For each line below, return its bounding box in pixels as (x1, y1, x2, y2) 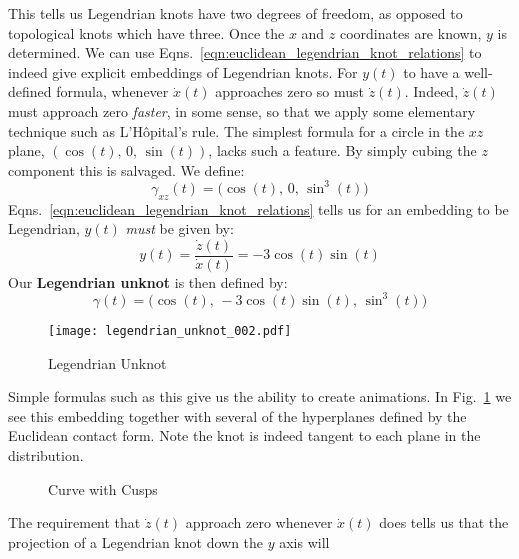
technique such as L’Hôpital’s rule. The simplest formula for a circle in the (8, 120, 465, 141)
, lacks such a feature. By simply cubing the (208, 140, 477, 161)
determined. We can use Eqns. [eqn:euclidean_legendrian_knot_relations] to (8, 42, 482, 63)
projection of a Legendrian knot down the (8, 531, 264, 552)
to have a (403, 61, 460, 82)
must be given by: (125, 218, 234, 239)
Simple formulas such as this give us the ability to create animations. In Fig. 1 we (8, 386, 512, 407)
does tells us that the (379, 512, 509, 533)
